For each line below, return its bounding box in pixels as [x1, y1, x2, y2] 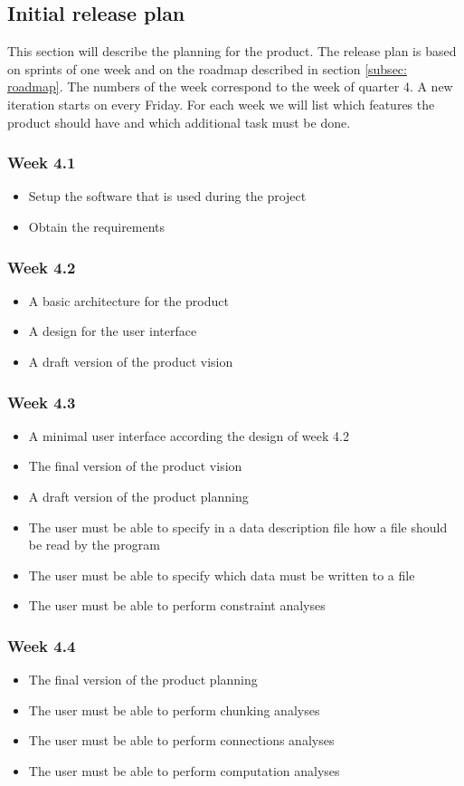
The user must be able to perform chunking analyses [28, 700, 320, 719]
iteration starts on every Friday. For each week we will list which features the [7, 94, 435, 113]
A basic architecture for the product [28, 291, 229, 310]
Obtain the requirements [28, 216, 166, 235]
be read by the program [28, 535, 160, 554]
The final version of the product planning [28, 670, 258, 689]
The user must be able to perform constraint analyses [28, 596, 326, 615]
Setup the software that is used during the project [28, 187, 307, 206]
